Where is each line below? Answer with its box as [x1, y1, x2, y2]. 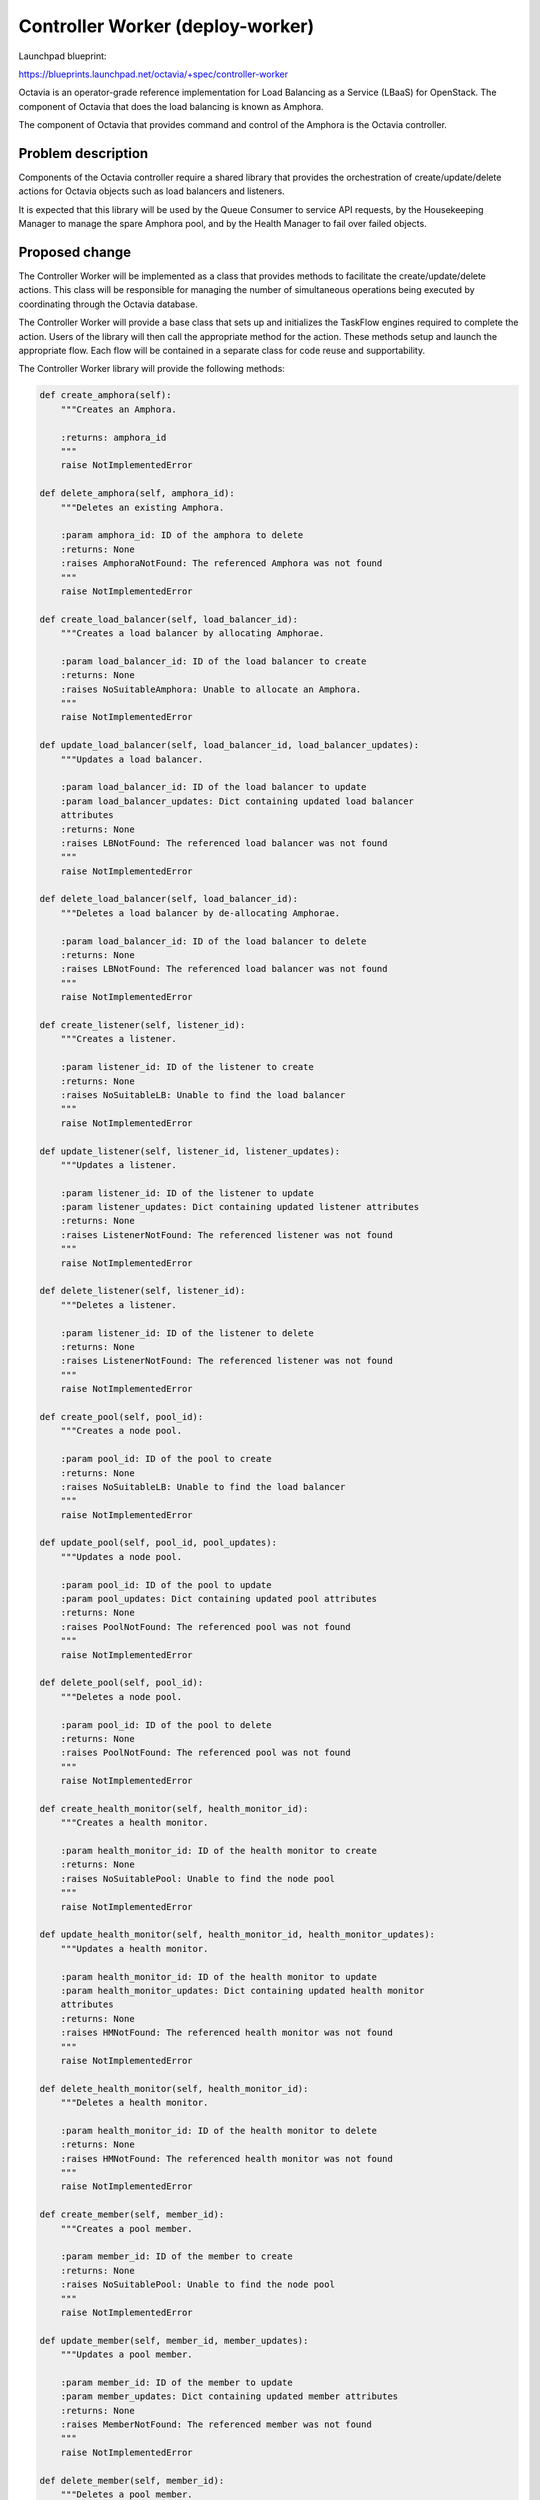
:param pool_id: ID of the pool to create [60, 1453, 272, 1465]
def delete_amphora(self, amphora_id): [39, 488, 235, 499]
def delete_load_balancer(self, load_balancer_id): [39, 893, 299, 905]
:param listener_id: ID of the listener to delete [60, 1327, 314, 1339]
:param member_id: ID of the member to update [60, 2376, 294, 2388]
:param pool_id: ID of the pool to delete [60, 1719, 272, 1730]
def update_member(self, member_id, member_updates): [39, 2335, 309, 2346]
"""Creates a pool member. [60, 2223, 194, 2234]
